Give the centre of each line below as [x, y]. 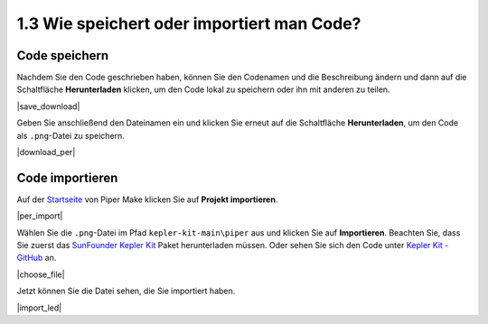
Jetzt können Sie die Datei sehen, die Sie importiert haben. [126, 291]
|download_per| [46, 153]
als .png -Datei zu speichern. [71, 135]
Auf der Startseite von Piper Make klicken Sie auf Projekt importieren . [147, 199]
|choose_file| [41, 274]
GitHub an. [37, 258]
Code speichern [63, 56]
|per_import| [40, 216]
